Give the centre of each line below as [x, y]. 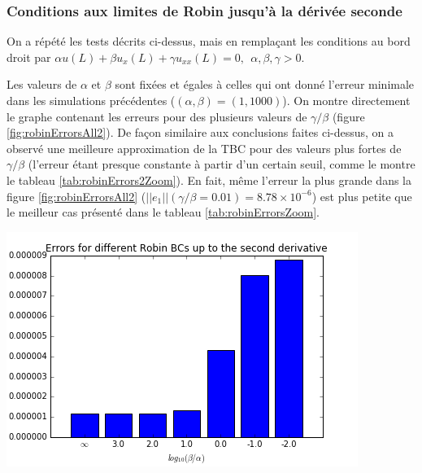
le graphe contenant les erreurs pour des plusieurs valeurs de [157, 116]
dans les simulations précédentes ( [91, 100]
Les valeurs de [42, 84]
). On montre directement [346, 100]
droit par [29, 57]
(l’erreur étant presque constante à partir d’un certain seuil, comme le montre [222, 164]
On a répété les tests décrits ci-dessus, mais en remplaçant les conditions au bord [209, 41]
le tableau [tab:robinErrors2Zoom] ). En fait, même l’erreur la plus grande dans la [209, 180]
